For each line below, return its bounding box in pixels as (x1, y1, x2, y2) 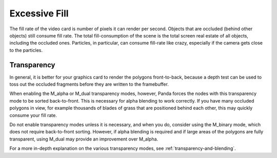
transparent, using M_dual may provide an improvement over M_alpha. (9, 136, 159, 142)
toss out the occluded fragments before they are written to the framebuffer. (9, 81, 169, 87)
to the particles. (9, 47, 43, 53)
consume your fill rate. (9, 112, 57, 118)
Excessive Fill (9, 8, 69, 19)
